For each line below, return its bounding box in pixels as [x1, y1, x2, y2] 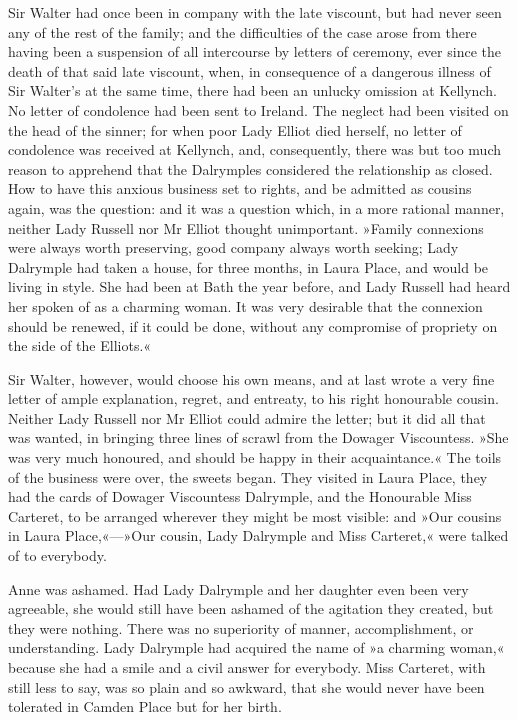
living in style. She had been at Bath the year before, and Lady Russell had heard [8, 276, 511, 297]
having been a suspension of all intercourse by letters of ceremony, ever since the [8, 41, 501, 62]
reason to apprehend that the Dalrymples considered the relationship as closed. [8, 158, 493, 179]
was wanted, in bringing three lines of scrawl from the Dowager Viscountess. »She [8, 427, 509, 448]
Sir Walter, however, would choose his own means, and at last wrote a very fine [8, 368, 495, 389]
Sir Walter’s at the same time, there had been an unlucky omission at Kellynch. [8, 80, 497, 101]
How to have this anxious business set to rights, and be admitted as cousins [8, 178, 472, 199]
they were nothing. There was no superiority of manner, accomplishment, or [8, 617, 474, 638]
